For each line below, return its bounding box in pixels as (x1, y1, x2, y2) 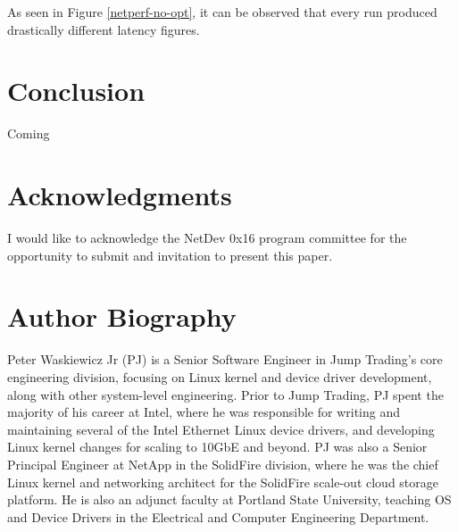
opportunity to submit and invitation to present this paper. (7, 245, 333, 264)
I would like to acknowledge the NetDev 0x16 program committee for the (7, 229, 407, 247)
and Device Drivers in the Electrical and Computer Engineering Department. (7, 507, 429, 526)
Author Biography (7, 298, 237, 335)
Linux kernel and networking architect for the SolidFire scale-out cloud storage (7, 472, 439, 491)
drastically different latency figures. (7, 20, 200, 38)
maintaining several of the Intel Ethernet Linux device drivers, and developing (7, 420, 435, 438)
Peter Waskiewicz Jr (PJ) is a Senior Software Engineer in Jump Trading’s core (7, 350, 443, 369)
